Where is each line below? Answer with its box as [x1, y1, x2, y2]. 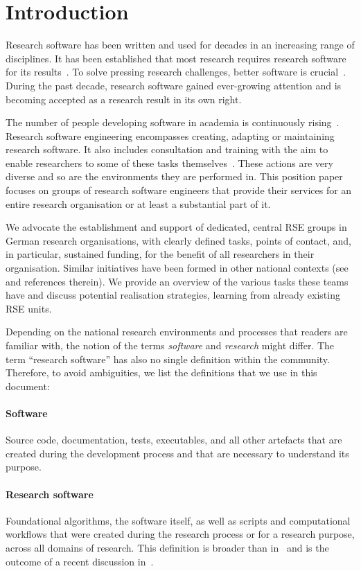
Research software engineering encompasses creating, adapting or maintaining [6, 128, 335, 143]
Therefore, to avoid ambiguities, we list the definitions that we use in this [6, 365, 317, 380]
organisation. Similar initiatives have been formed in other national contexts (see [6, 261, 349, 275]
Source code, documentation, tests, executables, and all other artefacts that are [6, 432, 342, 447]
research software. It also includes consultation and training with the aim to [6, 142, 328, 157]
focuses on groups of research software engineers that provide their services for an [6, 183, 352, 197]
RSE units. [6, 301, 52, 315]
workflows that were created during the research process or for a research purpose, [6, 527, 355, 541]
